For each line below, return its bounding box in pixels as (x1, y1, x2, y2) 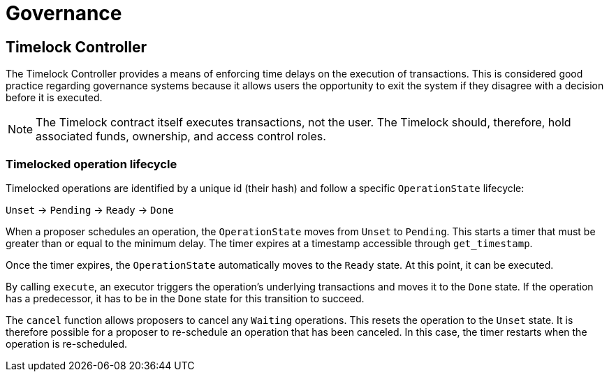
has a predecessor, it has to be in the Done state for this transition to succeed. (6, 292, 365, 304)
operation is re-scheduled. (6, 337, 128, 350)
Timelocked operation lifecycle (6, 156, 177, 171)
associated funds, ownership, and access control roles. (36, 129, 326, 144)
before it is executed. (6, 91, 103, 104)
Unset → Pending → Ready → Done (6, 203, 174, 216)
